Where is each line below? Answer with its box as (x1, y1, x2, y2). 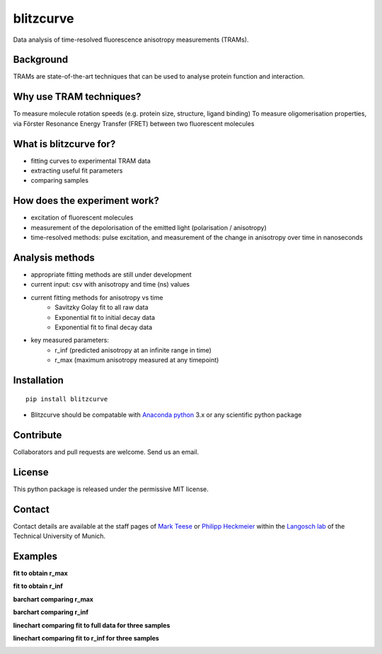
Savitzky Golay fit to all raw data (54, 303, 149, 311)
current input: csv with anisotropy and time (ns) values (30, 280, 190, 289)
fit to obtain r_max (13, 568, 69, 577)
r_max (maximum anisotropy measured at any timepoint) (54, 356, 219, 365)
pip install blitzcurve (25, 395, 108, 403)
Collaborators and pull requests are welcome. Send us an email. (13, 447, 199, 456)
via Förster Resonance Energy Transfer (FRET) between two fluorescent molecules (13, 119, 255, 127)
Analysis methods (13, 251, 95, 263)
